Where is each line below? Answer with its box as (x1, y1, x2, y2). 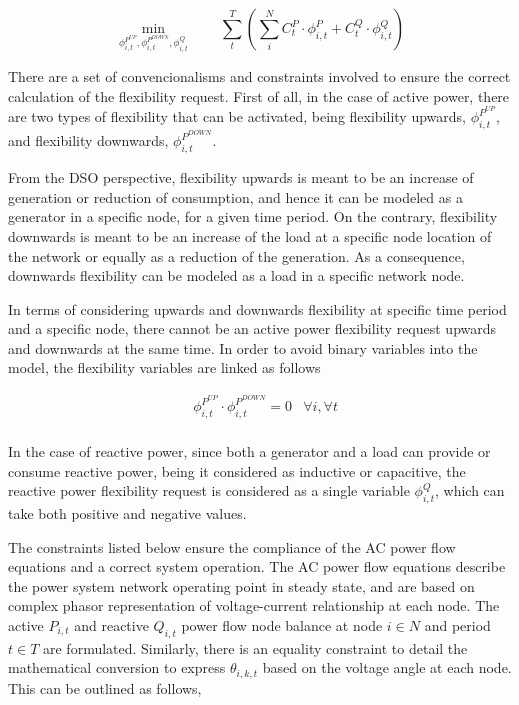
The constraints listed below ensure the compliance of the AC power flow (8, 536, 456, 557)
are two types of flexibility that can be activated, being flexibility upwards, (8, 106, 466, 127)
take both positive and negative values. (8, 502, 247, 523)
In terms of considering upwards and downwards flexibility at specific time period (8, 298, 507, 319)
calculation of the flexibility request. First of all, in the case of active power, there (8, 85, 510, 106)
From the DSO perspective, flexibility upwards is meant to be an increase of (8, 167, 474, 188)
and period (424, 614, 491, 635)
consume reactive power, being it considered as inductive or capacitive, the (8, 460, 466, 481)
